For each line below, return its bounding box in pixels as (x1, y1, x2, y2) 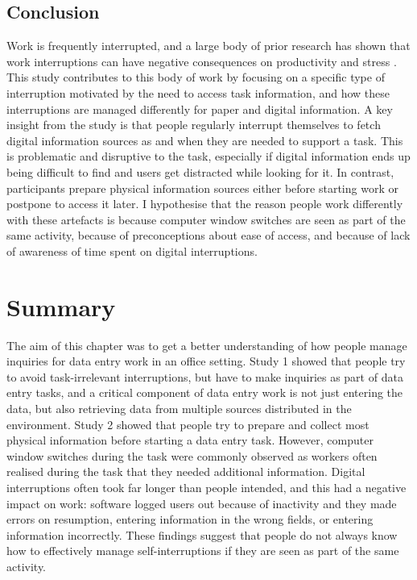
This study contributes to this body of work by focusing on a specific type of (6, 69, 385, 86)
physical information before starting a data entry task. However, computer (6, 432, 374, 449)
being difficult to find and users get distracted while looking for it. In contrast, (6, 163, 394, 180)
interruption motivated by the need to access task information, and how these (6, 84, 390, 101)
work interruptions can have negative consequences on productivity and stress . (6, 52, 397, 69)
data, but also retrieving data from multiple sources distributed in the (6, 400, 352, 417)
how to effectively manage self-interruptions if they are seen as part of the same (6, 542, 399, 559)
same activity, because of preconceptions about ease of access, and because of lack (6, 227, 411, 244)
